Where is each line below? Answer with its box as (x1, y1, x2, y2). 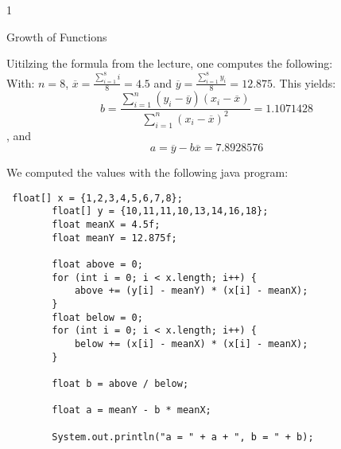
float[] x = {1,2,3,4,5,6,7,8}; (12, 192, 183, 204)
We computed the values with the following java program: (6, 164, 289, 181)
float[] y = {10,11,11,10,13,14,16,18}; (52, 205, 269, 217)
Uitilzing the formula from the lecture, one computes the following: (6, 55, 333, 72)
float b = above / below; (52, 377, 189, 389)
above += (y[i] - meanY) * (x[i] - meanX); (74, 285, 308, 297)
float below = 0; (52, 311, 143, 323)
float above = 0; (52, 259, 143, 271)
